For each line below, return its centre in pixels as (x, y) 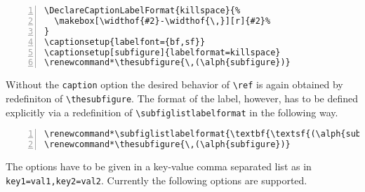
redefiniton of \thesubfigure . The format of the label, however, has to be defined (182, 98)
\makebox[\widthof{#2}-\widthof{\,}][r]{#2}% (162, 21)
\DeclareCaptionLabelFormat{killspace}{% (142, 11)
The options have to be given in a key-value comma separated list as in (159, 166)
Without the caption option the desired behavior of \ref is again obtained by (174, 84)
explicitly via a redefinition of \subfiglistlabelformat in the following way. (172, 112)
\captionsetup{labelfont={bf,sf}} (125, 42)
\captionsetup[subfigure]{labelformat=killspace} (162, 52)
